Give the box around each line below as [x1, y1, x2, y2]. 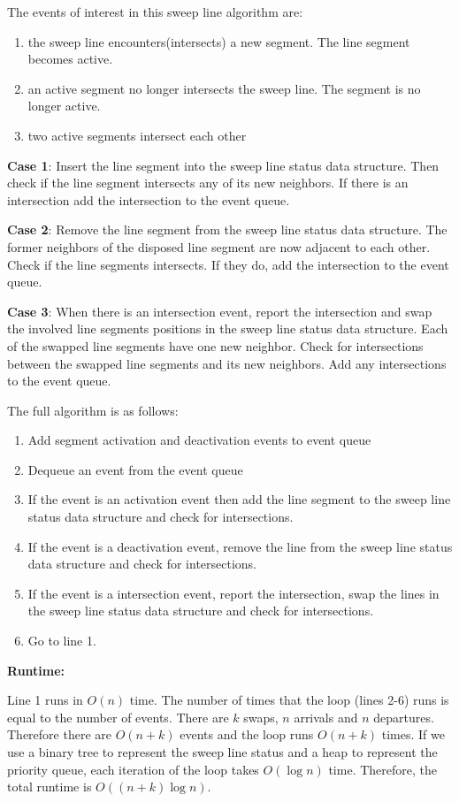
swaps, [243, 707, 279, 726]
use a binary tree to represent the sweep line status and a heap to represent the [7, 743, 438, 760]
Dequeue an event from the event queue [27, 460, 243, 478]
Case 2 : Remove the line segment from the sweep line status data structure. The [7, 220, 448, 239]
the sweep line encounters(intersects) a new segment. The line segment [27, 32, 410, 50]
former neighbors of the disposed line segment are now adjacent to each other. [7, 237, 431, 256]
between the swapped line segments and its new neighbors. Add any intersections [7, 354, 447, 372]
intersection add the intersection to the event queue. [7, 190, 290, 209]
